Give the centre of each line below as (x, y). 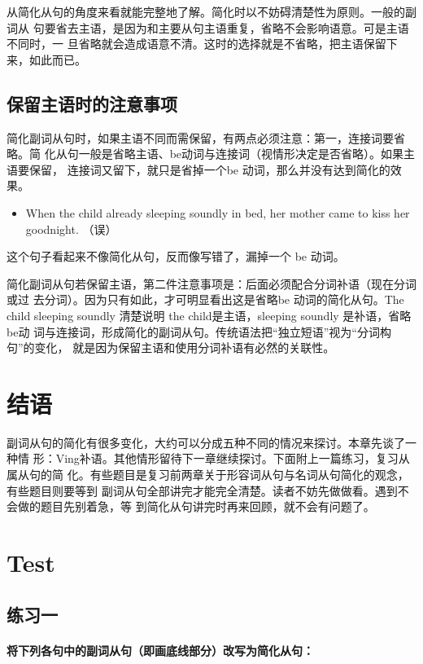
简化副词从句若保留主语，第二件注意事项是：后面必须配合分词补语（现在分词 (211, 283)
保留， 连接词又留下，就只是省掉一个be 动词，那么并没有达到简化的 (209, 169)
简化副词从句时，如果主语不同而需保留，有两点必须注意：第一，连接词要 (200, 137)
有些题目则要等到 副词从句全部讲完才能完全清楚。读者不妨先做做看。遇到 (202, 490)
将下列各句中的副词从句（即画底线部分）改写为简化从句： (160, 650)
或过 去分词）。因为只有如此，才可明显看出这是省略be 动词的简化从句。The (205, 299)
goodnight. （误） (71, 229)
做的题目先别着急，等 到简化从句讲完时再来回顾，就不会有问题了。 (196, 506)
